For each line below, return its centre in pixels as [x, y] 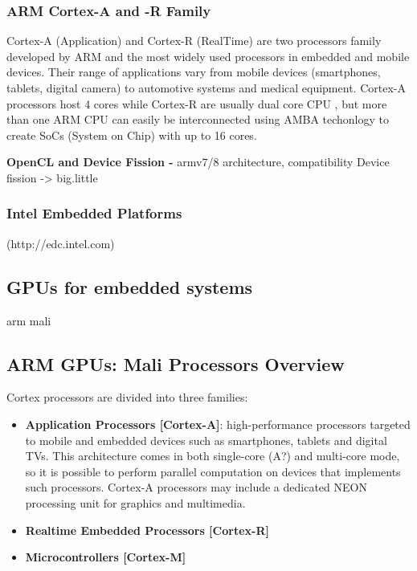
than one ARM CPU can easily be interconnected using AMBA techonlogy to [198, 119]
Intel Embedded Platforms [94, 213]
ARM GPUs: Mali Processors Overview [176, 363]
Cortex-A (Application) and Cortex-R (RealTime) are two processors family [194, 41]
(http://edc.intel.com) [61, 243]
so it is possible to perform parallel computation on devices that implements [213, 471]
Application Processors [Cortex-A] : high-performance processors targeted [218, 424]
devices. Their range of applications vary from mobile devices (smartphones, [194, 72]
